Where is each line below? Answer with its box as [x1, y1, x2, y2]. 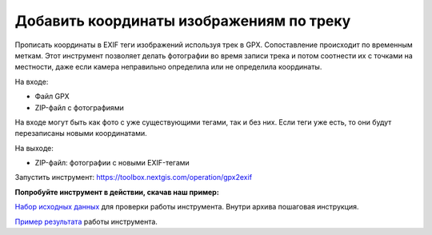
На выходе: [14, 143, 54, 153]
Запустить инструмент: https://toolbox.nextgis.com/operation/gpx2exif [14, 173, 252, 182]
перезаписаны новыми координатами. [14, 129, 147, 138]
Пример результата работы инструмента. [14, 217, 158, 226]
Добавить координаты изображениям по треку [14, 12, 351, 30]
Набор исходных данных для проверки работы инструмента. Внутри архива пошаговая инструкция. [14, 202, 359, 212]
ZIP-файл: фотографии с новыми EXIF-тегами [34, 158, 190, 168]
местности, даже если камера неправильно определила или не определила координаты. [14, 62, 322, 72]
